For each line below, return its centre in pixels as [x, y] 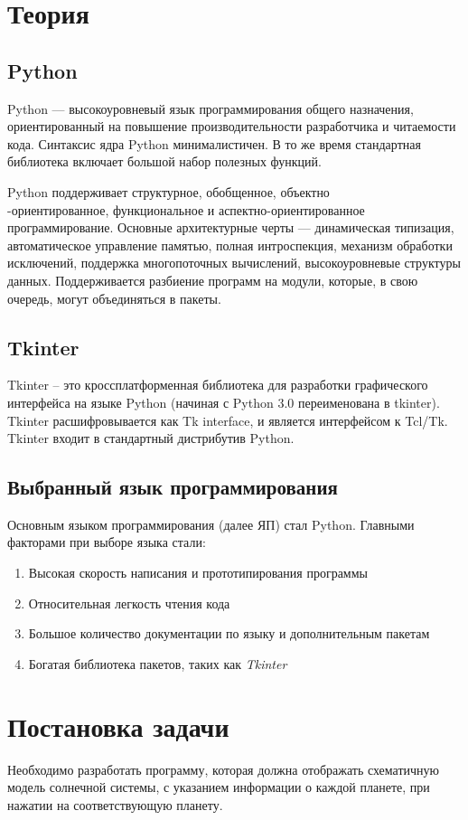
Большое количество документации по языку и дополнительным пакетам [229, 633]
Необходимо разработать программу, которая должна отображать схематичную [224, 769]
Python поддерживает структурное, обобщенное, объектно [168, 191]
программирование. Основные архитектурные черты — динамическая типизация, [231, 227]
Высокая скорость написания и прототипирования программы [198, 573]
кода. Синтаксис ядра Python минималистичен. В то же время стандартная [214, 143]
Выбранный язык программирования [173, 487]
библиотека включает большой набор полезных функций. [164, 161]
